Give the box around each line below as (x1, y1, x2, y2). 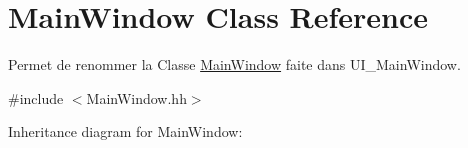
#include (8, 87, 64, 108)
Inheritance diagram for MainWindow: (8, 121, 243, 142)
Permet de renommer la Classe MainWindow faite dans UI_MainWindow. (8, 54, 461, 75)
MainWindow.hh (86, 87, 187, 108)
